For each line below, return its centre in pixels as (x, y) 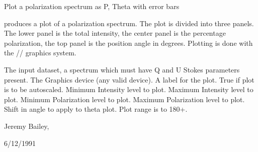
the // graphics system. (40, 53)
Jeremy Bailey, (27, 126)
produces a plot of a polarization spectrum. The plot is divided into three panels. (129, 23)
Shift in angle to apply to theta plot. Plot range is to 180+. (96, 109)
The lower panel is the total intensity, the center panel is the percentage (115, 33)
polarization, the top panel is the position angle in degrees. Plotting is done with (128, 43)
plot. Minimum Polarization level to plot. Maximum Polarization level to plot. (124, 99)
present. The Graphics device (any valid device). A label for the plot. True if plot (129, 79)
